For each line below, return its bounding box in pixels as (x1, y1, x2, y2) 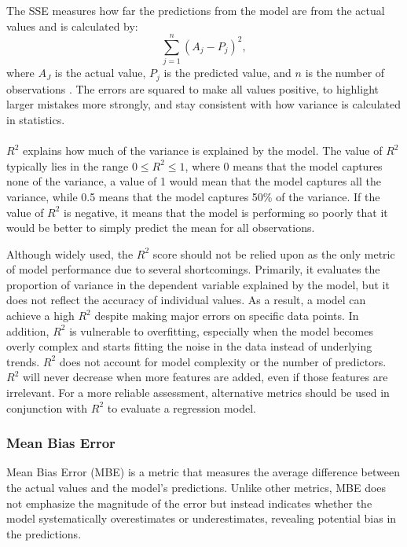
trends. (6, 353, 40, 369)
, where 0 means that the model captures (185, 157, 383, 174)
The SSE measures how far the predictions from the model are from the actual (6, 2, 385, 18)
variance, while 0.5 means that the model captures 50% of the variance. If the (6, 188, 380, 204)
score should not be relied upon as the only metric (152, 245, 395, 262)
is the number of (305, 64, 385, 81)
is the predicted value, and (163, 64, 291, 81)
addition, (6, 322, 49, 339)
